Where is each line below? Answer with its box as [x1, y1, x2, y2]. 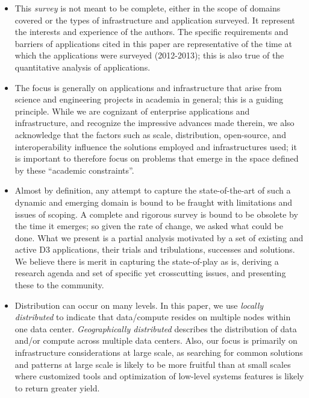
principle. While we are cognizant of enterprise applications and [14, 104, 250, 117]
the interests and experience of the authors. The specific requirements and [14, 25, 289, 38]
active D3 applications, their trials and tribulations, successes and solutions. [14, 243, 295, 256]
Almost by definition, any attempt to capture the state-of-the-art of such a [14, 184, 291, 197]
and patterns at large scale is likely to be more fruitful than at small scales [14, 358, 291, 370]
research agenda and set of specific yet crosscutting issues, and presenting [14, 267, 286, 279]
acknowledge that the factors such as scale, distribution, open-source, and [14, 128, 286, 141]
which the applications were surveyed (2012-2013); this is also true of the [14, 49, 284, 62]
